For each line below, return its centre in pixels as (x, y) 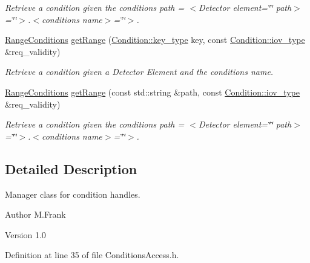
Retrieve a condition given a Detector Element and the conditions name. (139, 72)
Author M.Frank (35, 214)
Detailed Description (71, 168)
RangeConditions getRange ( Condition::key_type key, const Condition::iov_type (155, 40)
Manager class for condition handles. (73, 194)
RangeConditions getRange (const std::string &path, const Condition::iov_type (153, 92)
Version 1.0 (25, 234)
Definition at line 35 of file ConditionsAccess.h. (92, 255)
